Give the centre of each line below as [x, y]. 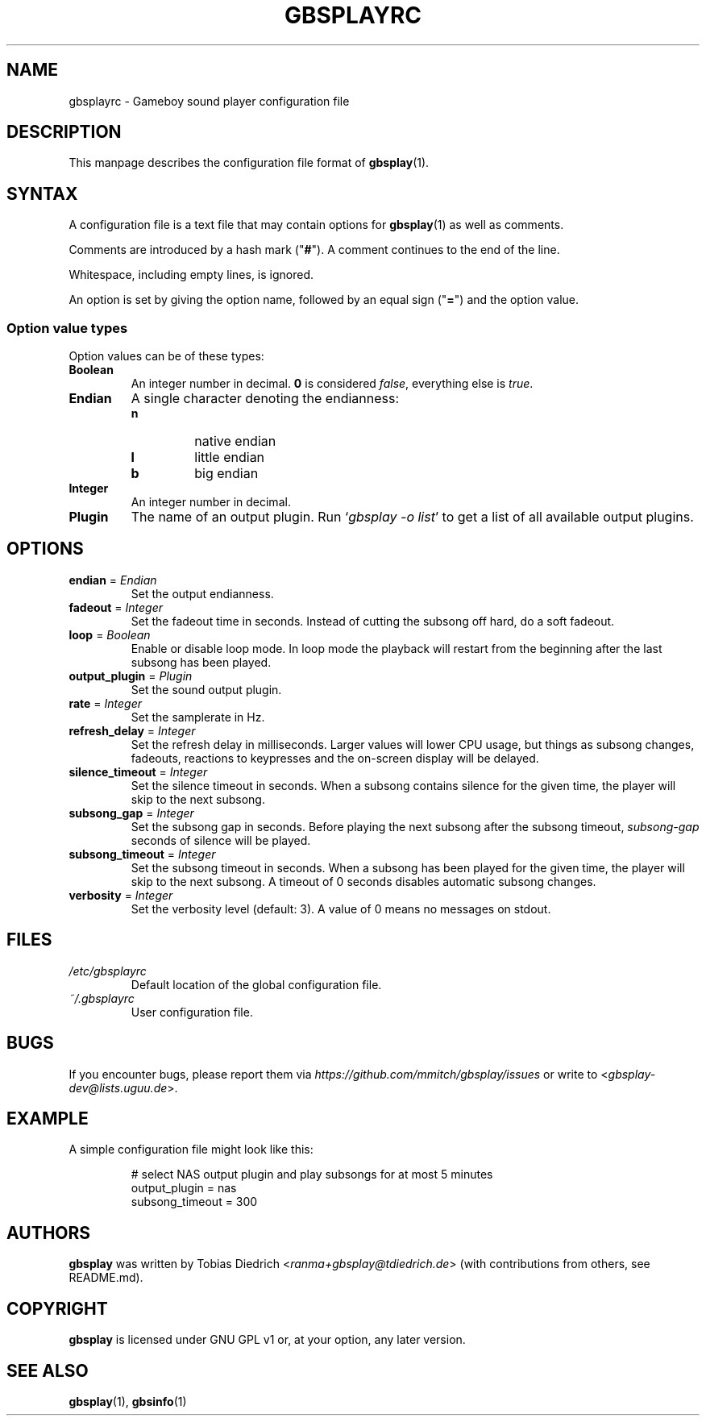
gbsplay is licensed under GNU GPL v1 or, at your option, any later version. [267, 1340]
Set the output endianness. [202, 593]
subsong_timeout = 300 [194, 1202]
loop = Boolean [110, 634]
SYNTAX [42, 193]
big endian [226, 474]
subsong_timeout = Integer [142, 854]
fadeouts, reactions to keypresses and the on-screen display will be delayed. [335, 758]
